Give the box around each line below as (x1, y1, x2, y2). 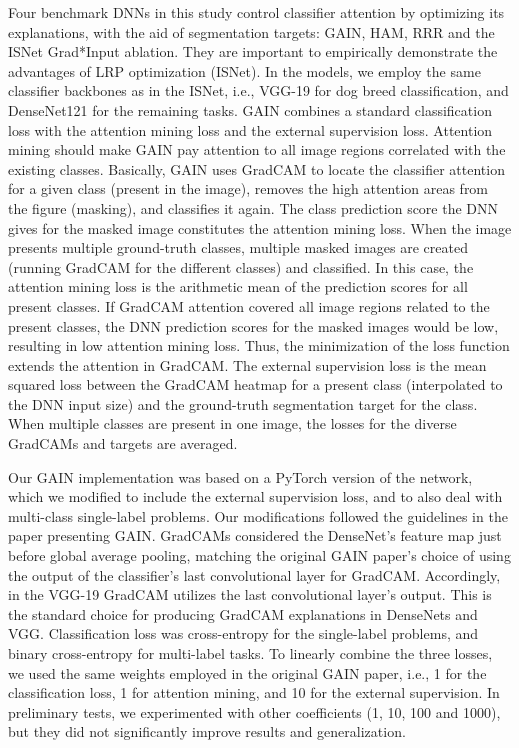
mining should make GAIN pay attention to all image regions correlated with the (8, 139, 506, 160)
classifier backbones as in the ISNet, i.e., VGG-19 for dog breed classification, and (8, 80, 509, 101)
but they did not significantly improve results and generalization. (8, 721, 406, 742)
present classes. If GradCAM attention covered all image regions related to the (8, 295, 490, 316)
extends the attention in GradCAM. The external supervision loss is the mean (8, 354, 487, 375)
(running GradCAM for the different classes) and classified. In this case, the (8, 256, 474, 277)
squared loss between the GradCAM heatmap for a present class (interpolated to (8, 374, 503, 395)
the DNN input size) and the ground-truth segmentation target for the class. (8, 393, 478, 414)
